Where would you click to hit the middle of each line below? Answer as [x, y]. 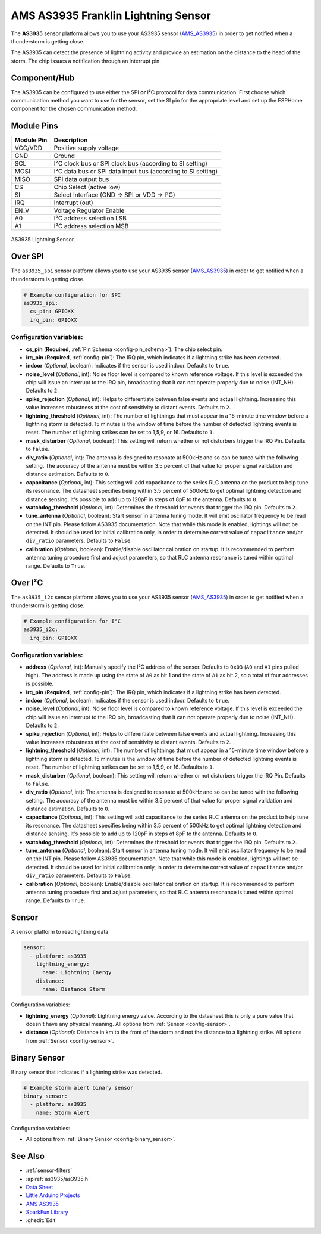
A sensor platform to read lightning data [60, 932]
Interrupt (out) [73, 203]
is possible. [40, 684]
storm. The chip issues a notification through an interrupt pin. [86, 61]
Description [71, 140]
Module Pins [35, 126]
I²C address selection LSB [90, 219]
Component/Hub [43, 78]
